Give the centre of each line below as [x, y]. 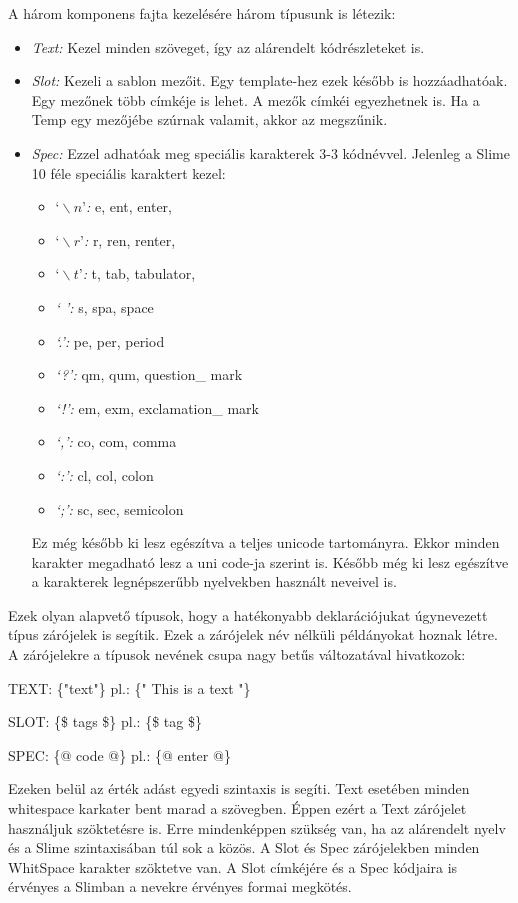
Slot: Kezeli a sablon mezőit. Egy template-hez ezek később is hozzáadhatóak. [269, 80]
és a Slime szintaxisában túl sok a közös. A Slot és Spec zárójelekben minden [244, 847]
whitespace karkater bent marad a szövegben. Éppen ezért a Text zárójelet [237, 808]
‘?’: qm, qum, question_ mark [149, 374]
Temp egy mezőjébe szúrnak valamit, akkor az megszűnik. [209, 119]
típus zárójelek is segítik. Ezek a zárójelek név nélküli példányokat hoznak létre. [253, 634]
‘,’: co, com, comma [116, 441]
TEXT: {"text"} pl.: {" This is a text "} [129, 687]
